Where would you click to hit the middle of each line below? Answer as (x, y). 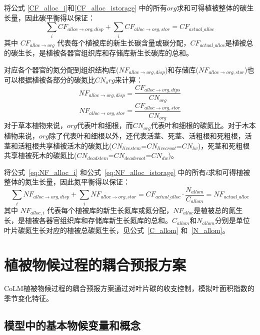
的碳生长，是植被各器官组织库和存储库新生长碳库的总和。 (98, 52)
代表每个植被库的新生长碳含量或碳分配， (124, 42)
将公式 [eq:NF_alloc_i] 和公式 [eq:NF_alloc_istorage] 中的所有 (105, 172)
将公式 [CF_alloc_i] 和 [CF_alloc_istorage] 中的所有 (85, 7)
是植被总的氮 (215, 210)
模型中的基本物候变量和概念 (72, 325)
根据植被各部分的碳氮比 (56, 80)
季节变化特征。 (28, 298)
